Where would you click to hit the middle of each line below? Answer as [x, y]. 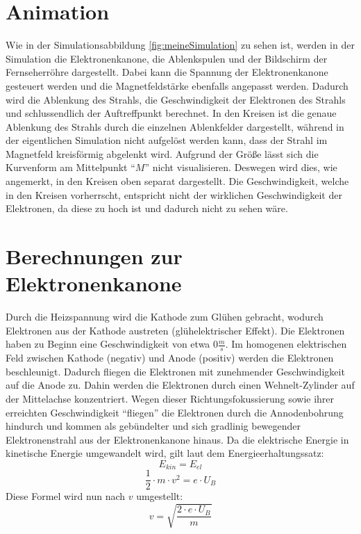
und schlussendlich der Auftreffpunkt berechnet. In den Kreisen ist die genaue [171, 113]
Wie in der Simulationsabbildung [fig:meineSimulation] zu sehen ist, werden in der [180, 45]
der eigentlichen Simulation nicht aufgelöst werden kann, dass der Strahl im [167, 140]
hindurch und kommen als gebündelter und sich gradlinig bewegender [153, 426]
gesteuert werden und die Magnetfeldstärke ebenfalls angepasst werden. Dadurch [177, 85]
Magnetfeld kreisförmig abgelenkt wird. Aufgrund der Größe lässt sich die [162, 153]
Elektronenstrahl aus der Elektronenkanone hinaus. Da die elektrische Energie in [177, 439]
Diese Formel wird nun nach [66, 496]
